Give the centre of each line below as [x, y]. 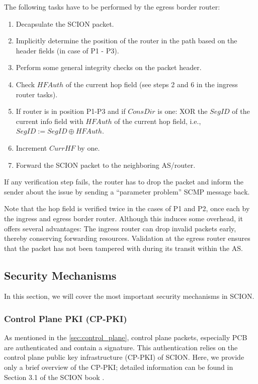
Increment [31, 147]
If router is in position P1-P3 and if [71, 111]
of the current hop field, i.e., [158, 121]
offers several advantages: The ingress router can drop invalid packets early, [120, 228]
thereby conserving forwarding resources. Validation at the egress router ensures [127, 238]
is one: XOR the [183, 111]
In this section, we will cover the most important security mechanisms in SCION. [129, 296]
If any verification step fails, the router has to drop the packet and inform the [124, 182]
